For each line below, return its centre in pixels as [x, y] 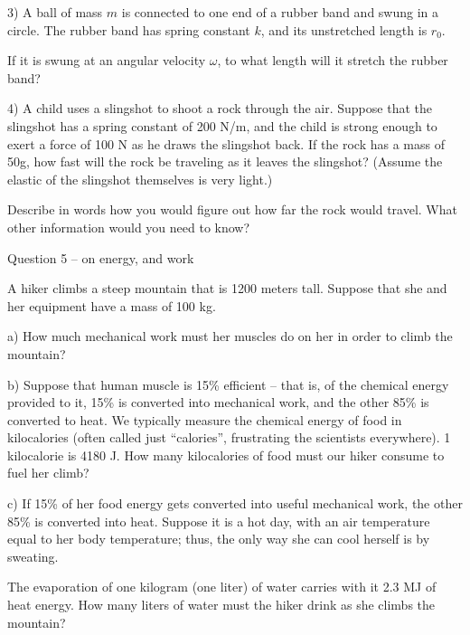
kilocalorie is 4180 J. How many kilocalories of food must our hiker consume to [226, 455]
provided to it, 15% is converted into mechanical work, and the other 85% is [218, 402]
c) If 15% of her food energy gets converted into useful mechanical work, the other [235, 503]
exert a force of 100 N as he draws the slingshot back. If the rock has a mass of [226, 143]
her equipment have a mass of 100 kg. [112, 305]
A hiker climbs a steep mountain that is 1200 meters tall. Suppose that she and [227, 288]
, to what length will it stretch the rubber [333, 60]
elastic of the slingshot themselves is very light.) [140, 179]
